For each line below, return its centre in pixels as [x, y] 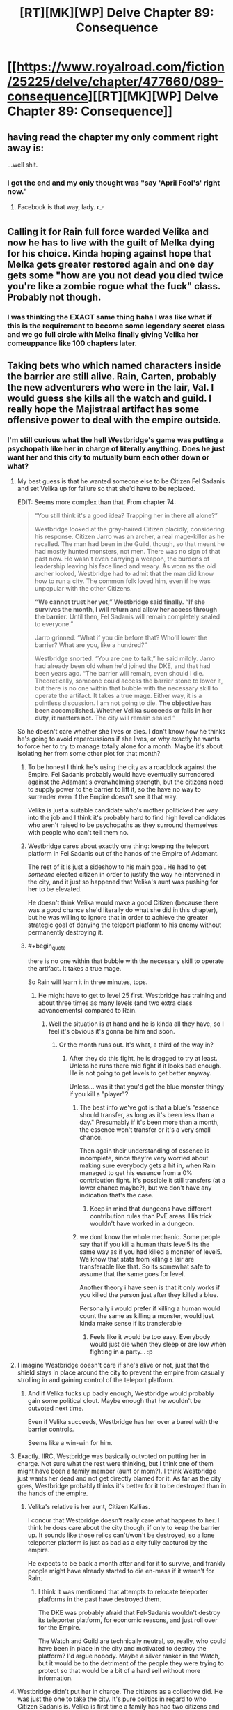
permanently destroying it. [65, 932]
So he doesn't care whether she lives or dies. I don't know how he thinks [121, 732]
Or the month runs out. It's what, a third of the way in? [136, 1045]
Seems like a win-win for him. [70, 1443]
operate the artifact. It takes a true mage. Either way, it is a [118, 696]
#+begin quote [47, 947]
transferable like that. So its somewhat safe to [145, 1266]
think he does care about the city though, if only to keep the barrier [124, 1528]
